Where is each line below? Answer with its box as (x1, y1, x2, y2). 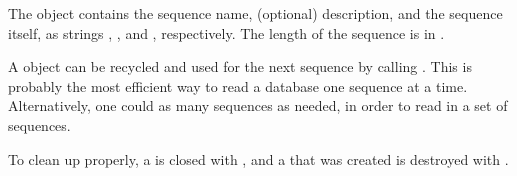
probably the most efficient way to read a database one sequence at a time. (8, 75, 468, 96)
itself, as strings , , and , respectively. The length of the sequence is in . (8, 22, 445, 43)
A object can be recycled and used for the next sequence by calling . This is (8, 56, 472, 77)
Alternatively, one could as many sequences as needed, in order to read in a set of (8, 95, 508, 116)
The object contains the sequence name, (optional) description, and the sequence (8, 3, 503, 23)
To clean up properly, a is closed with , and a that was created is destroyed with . (8, 148, 509, 169)
